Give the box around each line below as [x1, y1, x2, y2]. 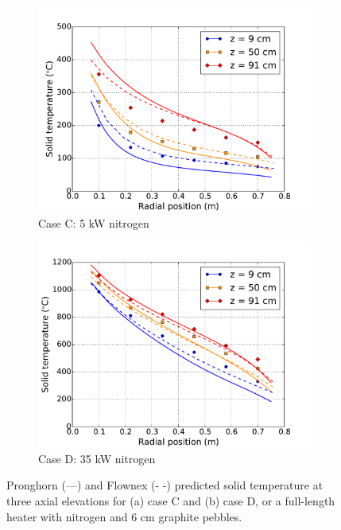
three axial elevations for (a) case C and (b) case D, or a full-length [6, 492, 335, 509]
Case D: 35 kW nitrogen [38, 450, 156, 466]
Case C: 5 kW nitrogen [38, 214, 149, 231]
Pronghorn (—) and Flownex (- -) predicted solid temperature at [6, 477, 324, 493]
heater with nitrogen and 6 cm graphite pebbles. [6, 508, 242, 524]
